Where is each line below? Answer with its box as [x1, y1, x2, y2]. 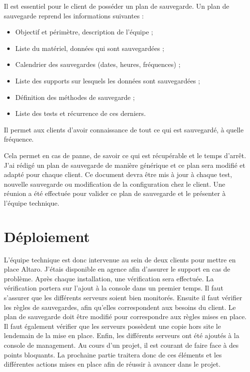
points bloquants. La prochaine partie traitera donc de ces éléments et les [4, 349, 222, 359]
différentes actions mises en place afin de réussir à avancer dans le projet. [4, 359, 221, 369]
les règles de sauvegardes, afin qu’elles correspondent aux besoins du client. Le [4, 302, 236, 312]
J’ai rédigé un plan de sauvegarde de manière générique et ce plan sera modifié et [4, 160, 246, 170]
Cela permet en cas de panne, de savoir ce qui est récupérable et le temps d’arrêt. [4, 150, 246, 160]
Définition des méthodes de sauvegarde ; [15, 92, 135, 102]
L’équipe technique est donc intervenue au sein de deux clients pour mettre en [4, 254, 236, 264]
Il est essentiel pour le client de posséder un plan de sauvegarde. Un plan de [4, 1, 229, 11]
